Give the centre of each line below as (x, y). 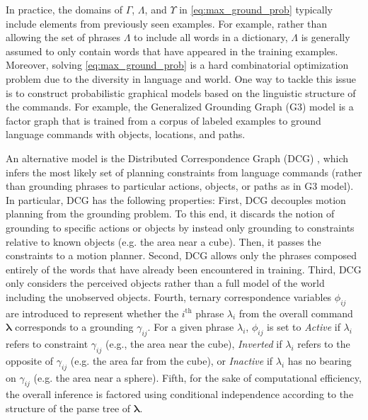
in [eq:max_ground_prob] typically (256, 9)
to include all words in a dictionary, (211, 37)
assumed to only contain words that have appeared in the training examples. (172, 51)
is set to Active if (304, 327)
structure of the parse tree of (68, 408)
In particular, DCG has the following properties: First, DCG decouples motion (176, 199)
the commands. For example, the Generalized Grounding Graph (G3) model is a (180, 107)
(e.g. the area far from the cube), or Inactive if (172, 360)
